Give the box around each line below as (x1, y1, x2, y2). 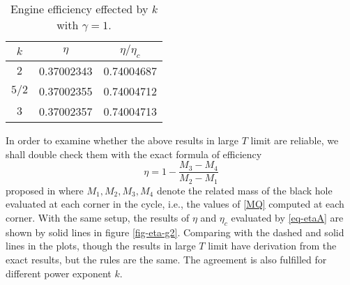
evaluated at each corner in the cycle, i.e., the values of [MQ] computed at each (6, 197, 344, 211)
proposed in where (6, 183, 84, 197)
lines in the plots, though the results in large (6, 238, 196, 253)
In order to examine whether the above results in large (6, 133, 238, 148)
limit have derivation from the (208, 238, 337, 253)
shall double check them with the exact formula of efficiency (6, 146, 262, 161)
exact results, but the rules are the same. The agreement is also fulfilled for (6, 252, 327, 267)
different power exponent (6, 265, 112, 280)
